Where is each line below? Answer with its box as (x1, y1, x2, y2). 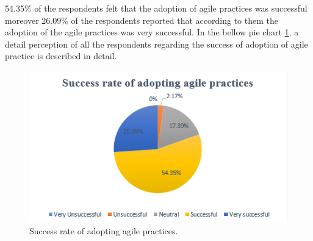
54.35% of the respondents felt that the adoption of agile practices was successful (5, 2, 308, 14)
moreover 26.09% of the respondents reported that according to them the (5, 13, 278, 26)
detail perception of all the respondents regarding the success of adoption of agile (5, 37, 308, 50)
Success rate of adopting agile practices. (29, 224, 178, 237)
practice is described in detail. (5, 49, 117, 62)
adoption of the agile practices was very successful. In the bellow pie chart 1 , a (5, 26, 299, 38)
